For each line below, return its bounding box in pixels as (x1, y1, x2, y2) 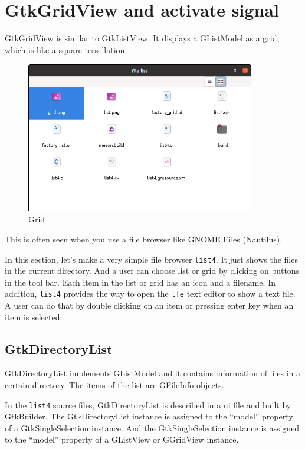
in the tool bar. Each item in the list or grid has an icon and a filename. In (5, 276, 276, 288)
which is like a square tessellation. (5, 43, 127, 55)
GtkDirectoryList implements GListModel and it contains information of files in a (5, 367, 301, 379)
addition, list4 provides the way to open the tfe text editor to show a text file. (5, 287, 296, 300)
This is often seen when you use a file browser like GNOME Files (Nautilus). (5, 232, 283, 245)
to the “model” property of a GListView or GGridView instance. (5, 433, 239, 445)
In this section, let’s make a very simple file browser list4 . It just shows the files (5, 253, 298, 265)
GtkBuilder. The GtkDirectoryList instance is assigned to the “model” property (5, 410, 293, 422)
